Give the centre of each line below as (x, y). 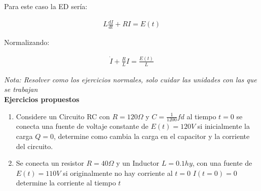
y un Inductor (138, 163)
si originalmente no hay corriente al (118, 173)
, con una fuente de (222, 163)
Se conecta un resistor (50, 163)
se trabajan (21, 89)
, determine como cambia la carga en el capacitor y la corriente (152, 136)
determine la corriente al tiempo (66, 183)
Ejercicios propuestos (42, 99)
